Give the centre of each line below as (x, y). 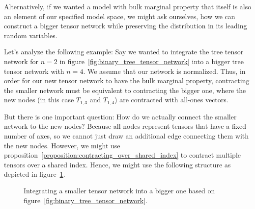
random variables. (31, 35)
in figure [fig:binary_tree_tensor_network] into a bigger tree (152, 61)
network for (21, 61)
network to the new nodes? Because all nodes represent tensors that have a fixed (125, 126)
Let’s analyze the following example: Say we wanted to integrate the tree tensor (124, 52)
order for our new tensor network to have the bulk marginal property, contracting (127, 81)
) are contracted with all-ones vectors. (171, 100)
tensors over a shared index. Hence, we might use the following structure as (117, 164)
